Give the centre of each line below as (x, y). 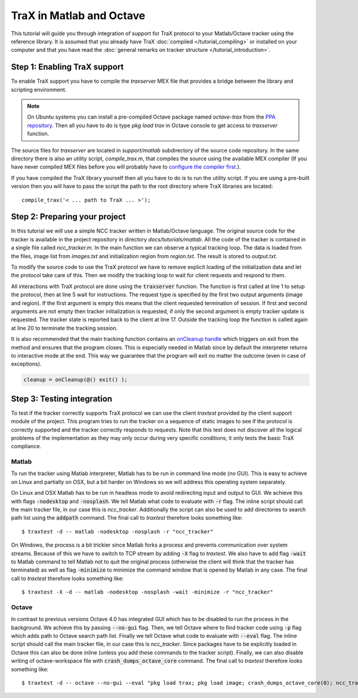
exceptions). (26, 364)
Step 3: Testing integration (62, 398)
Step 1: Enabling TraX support (67, 67)
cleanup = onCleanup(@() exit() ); (75, 380)
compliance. (26, 446)
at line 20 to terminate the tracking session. (64, 328)
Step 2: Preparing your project (68, 217)
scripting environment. (39, 89)
